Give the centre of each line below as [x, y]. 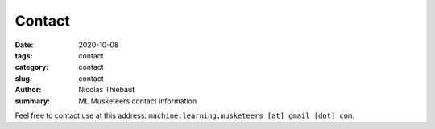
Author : [28, 90]
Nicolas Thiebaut [107, 90]
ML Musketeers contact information [138, 101]
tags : [24, 55]
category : [32, 67]
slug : [23, 78]
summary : [33, 101]
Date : [24, 45]
